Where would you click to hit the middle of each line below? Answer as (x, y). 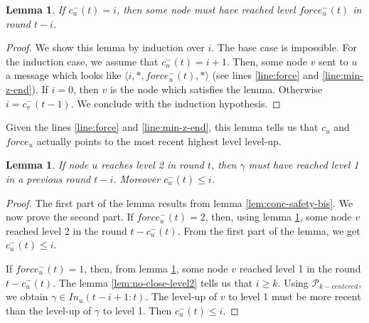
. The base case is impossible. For (284, 47)
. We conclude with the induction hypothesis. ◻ (176, 103)
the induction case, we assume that (82, 61)
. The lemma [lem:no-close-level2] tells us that (153, 282)
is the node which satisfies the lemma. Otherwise (216, 89)
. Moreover (137, 178)
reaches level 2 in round (153, 165)
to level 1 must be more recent (295, 296)
